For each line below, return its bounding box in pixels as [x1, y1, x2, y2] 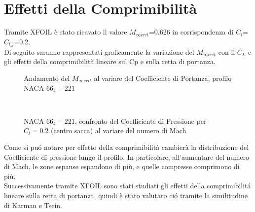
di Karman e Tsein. [4, 200, 62, 210]
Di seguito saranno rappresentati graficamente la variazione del [4, 46, 194, 57]
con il [218, 46, 235, 57]
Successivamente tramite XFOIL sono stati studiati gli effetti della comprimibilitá [4, 180, 251, 191]
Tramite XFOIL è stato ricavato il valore [4, 27, 127, 37]
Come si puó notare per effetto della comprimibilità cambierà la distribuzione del [4, 141, 249, 152]
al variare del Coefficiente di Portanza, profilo [94, 73, 232, 83]
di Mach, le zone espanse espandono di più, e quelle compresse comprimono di [4, 161, 240, 172]
